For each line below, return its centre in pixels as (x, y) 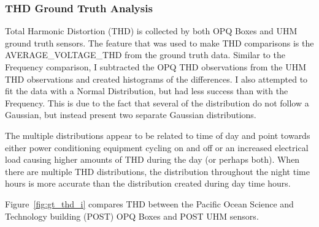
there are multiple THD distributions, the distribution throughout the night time (157, 171)
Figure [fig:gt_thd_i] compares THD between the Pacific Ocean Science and (149, 203)
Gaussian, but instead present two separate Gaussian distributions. (131, 115)
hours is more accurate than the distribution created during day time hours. (148, 183)
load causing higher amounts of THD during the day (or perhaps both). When (152, 159)
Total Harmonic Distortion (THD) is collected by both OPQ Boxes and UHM (151, 31)
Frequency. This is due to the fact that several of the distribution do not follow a (157, 102)
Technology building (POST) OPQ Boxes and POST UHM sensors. (132, 216)
